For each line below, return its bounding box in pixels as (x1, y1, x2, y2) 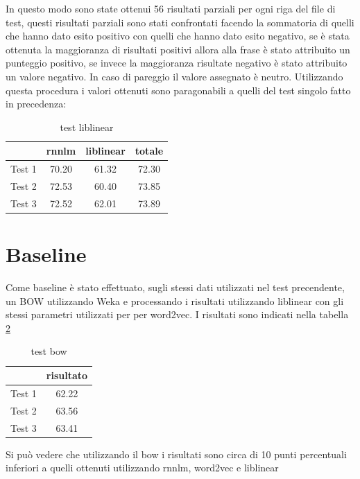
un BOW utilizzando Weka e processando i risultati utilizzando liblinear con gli (6, 293, 344, 308)
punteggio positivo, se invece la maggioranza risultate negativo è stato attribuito (6, 55, 348, 70)
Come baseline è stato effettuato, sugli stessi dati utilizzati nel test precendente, (6, 280, 345, 295)
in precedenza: (6, 96, 67, 111)
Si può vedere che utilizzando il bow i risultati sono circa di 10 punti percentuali (6, 446, 347, 461)
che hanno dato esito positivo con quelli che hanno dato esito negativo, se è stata (6, 28, 350, 43)
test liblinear (60, 119, 114, 134)
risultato (46, 368, 88, 383)
